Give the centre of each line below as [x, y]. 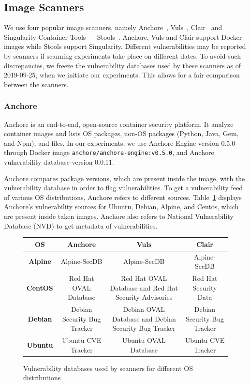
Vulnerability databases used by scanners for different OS [108, 368]
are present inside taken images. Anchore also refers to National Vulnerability [119, 216]
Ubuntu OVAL [144, 340]
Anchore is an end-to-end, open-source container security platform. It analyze [119, 124]
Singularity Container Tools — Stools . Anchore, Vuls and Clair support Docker [123, 37]
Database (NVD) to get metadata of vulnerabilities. [81, 225]
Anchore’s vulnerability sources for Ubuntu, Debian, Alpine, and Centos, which [121, 207]
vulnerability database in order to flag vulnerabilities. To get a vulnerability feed [123, 188]
